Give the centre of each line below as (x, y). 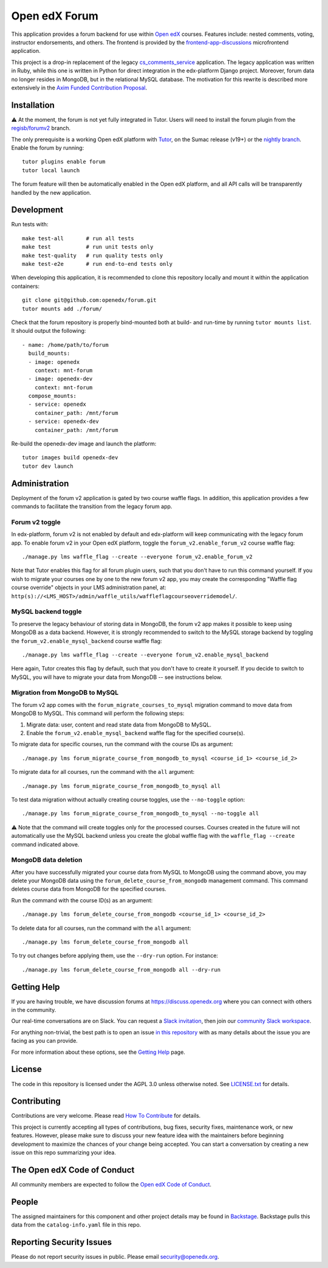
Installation (33, 105)
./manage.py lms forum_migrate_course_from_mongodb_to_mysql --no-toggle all (141, 813)
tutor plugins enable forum (64, 162)
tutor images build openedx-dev (70, 458)
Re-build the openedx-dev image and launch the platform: (84, 444)
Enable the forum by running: (48, 148)
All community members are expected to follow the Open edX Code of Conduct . (111, 1184)
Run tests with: (30, 225)
